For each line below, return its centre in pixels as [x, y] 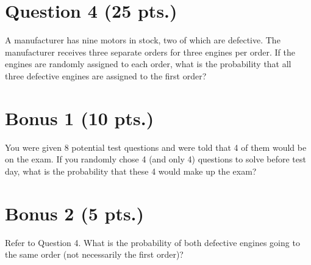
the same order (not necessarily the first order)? [94, 254]
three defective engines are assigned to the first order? [106, 75]
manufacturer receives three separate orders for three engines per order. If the [150, 52]
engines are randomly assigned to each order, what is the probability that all [148, 64]
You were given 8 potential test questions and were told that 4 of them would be [156, 147]
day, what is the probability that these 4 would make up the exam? [131, 171]
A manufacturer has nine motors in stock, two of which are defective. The [143, 40]
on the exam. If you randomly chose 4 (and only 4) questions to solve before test [155, 159]
